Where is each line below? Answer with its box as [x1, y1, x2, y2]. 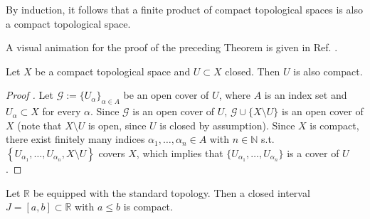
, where [218, 87, 250, 102]
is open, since [88, 117, 147, 132]
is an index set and [264, 87, 347, 102]
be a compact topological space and [35, 63, 191, 78]
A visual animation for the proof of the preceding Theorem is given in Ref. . [6, 40, 338, 55]
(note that [17, 117, 62, 132]
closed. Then [225, 63, 280, 78]
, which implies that [136, 145, 223, 160]
